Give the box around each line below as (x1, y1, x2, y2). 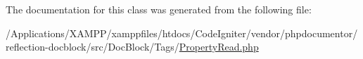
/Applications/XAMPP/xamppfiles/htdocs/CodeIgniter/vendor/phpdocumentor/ (6, 25, 358, 40)
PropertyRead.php (179, 39, 259, 54)
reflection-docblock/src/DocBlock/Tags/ (6, 39, 179, 54)
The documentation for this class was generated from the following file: (6, 2, 312, 16)
